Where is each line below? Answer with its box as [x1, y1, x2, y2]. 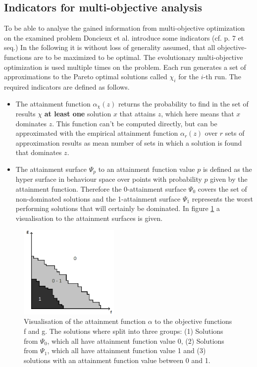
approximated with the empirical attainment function [15, 128, 178, 138]
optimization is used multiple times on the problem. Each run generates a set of [4, 61, 246, 72]
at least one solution [44, 108, 111, 119]
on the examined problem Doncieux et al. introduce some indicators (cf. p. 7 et [4, 32, 244, 43]
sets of [225, 128, 245, 138]
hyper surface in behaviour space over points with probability [15, 174, 202, 184]
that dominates [15, 147, 62, 157]
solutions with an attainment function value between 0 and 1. [24, 355, 210, 365]
